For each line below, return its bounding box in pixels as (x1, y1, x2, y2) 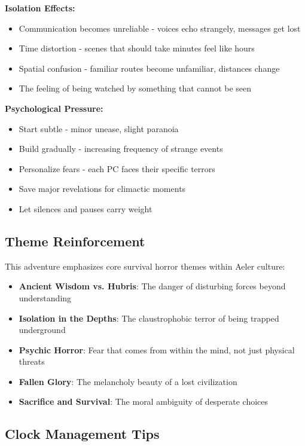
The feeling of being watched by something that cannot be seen (19, 82, 252, 94)
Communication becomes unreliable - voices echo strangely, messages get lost (19, 22, 301, 34)
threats (19, 355, 45, 368)
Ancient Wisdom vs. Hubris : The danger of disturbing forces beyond (19, 280, 286, 292)
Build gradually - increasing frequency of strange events (19, 142, 223, 155)
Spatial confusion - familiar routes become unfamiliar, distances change (19, 62, 280, 74)
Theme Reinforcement (5, 231, 145, 250)
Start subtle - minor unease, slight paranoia (19, 122, 179, 135)
